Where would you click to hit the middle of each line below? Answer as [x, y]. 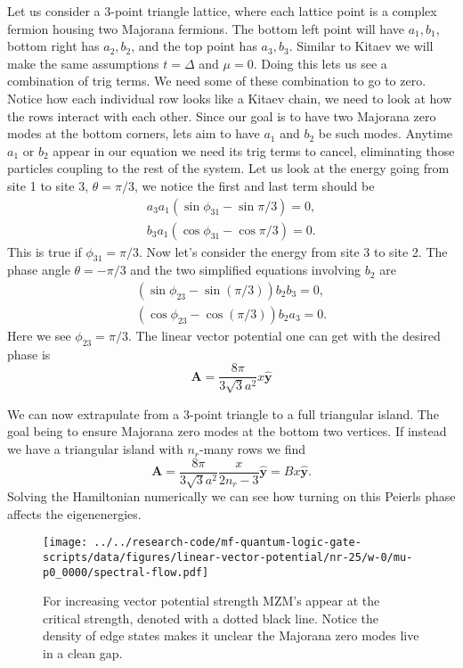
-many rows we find [253, 449]
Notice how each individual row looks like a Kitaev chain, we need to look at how [230, 98]
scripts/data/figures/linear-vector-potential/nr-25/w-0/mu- [228, 557]
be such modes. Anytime [386, 133]
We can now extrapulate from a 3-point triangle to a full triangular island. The [223, 413]
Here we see [39, 336]
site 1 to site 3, [48, 185]
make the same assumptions [83, 63]
